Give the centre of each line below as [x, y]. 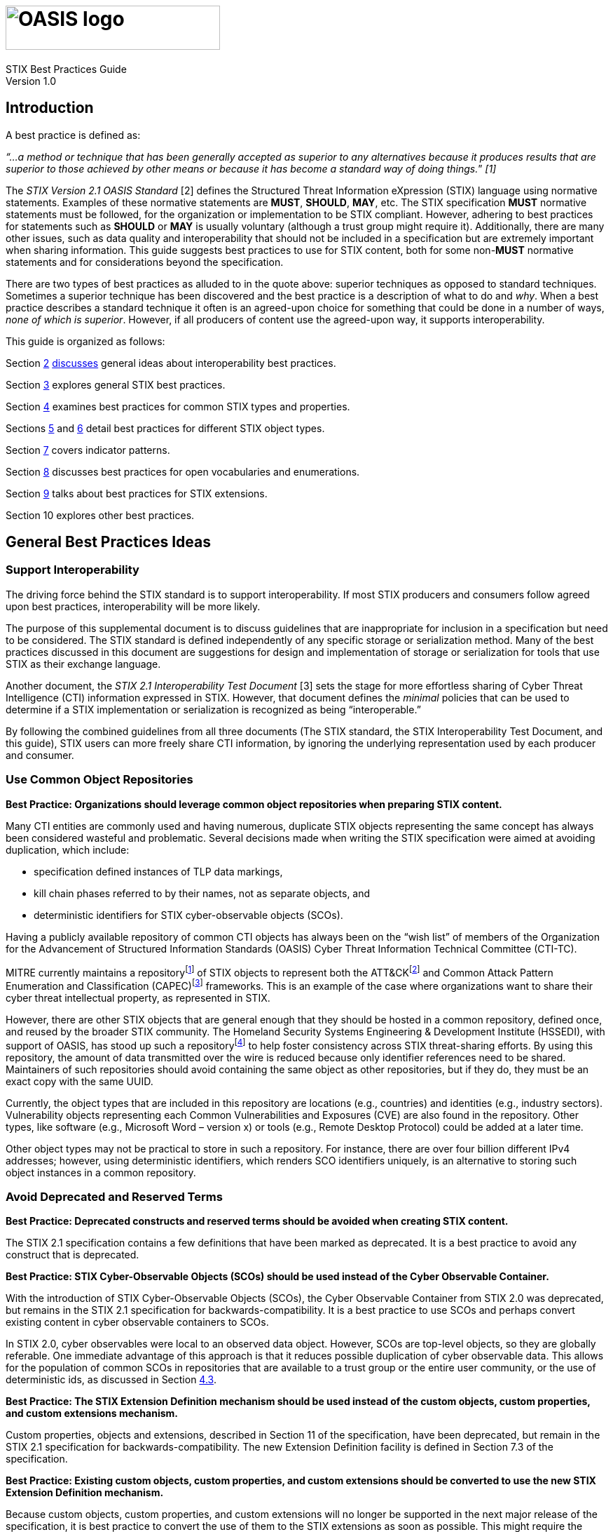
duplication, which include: [68, 849]
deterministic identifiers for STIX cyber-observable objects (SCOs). [188, 915]
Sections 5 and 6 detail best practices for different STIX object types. [165, 428]
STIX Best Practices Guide [66, 69]
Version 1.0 [31, 81]
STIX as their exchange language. [83, 664]
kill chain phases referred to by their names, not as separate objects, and [202, 893]
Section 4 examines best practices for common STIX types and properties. [178, 406]
